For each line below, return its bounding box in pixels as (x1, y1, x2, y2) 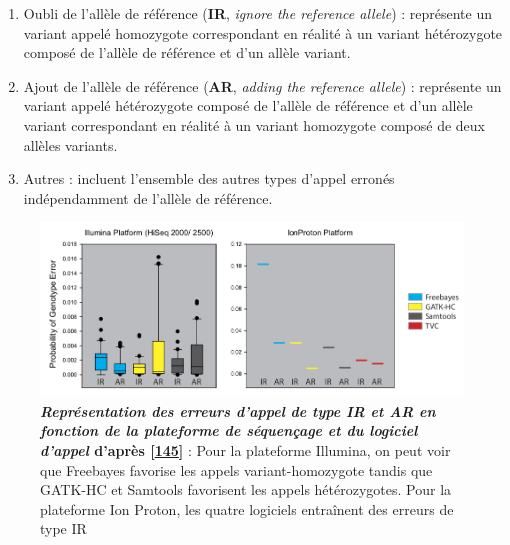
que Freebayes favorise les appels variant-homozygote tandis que (40, 459, 433, 480)
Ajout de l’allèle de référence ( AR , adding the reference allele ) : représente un (23, 75, 502, 96)
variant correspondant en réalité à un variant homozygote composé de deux (23, 114, 485, 135)
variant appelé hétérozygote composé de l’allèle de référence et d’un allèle (23, 95, 473, 116)
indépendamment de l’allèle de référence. (23, 187, 273, 208)
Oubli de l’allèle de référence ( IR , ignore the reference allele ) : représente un (23, 3, 493, 23)
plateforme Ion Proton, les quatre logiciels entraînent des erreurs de (40, 498, 454, 519)
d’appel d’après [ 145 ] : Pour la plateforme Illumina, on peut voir (40, 440, 451, 461)
